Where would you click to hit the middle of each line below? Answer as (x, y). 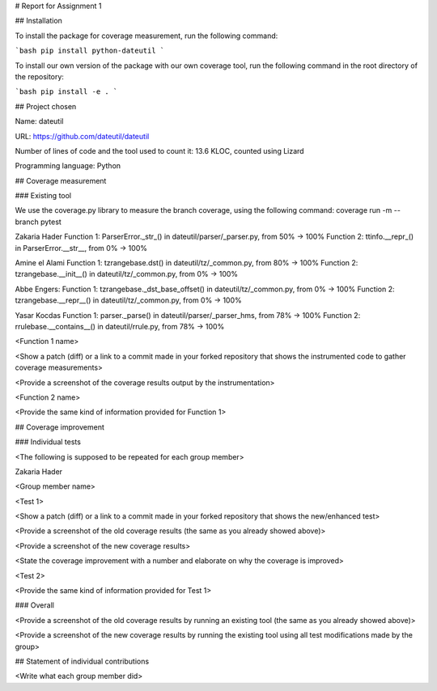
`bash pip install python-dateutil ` (90, 51)
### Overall (34, 605)
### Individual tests (48, 442)
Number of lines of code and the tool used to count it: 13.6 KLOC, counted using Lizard (159, 150)
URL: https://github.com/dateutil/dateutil (82, 136)
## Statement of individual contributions (82, 661)
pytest (51, 222)
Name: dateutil (39, 121)
